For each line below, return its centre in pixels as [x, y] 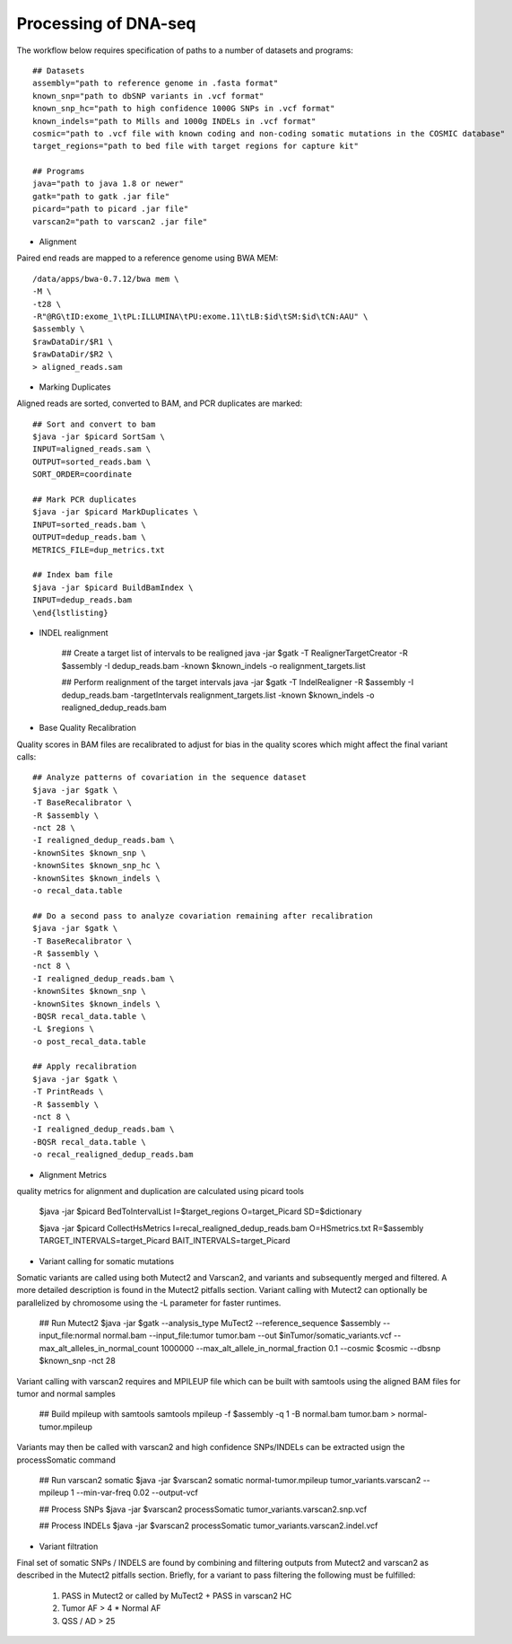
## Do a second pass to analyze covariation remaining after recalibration [203, 915]
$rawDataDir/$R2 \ [73, 354]
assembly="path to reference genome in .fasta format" [156, 84]
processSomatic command [66, 1460]
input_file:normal [70, 1336]
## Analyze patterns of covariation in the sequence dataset [169, 778]
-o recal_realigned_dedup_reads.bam [113, 1155]
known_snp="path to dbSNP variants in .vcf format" [148, 96]
